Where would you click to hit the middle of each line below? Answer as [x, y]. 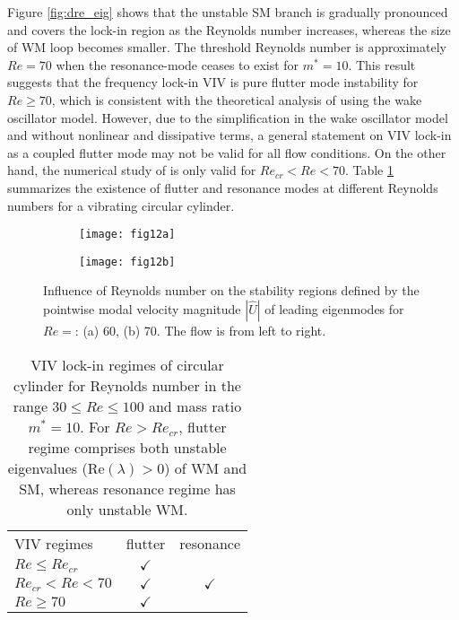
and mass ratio [195, 406]
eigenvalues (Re [56, 467]
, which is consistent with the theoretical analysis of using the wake [237, 99]
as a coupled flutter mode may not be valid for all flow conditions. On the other [227, 152]
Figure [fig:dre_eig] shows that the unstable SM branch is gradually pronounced [228, 12]
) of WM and [206, 467]
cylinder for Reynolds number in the [127, 385]
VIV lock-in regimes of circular [127, 364]
